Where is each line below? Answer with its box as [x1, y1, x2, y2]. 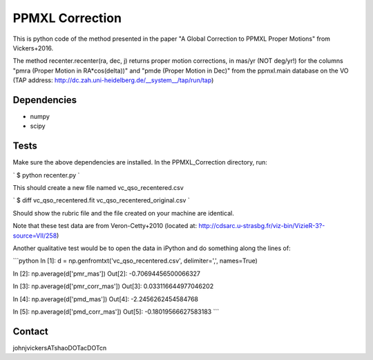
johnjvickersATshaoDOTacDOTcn [12, 343, 107, 352]
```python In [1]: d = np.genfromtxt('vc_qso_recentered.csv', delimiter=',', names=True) [12, 256, 258, 265]
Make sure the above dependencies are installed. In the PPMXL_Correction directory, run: [12, 158, 267, 167]
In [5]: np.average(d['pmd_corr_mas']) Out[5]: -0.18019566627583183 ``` [12, 307, 220, 316]
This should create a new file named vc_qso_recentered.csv [12, 184, 184, 192]
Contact [12, 325, 48, 337]
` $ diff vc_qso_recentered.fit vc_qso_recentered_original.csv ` [12, 196, 190, 205]
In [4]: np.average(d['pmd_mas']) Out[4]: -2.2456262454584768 [12, 294, 198, 303]
